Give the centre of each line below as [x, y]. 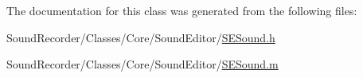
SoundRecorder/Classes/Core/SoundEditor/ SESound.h [141, 37]
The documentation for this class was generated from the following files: [182, 10]
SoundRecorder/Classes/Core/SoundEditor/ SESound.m [142, 64]
